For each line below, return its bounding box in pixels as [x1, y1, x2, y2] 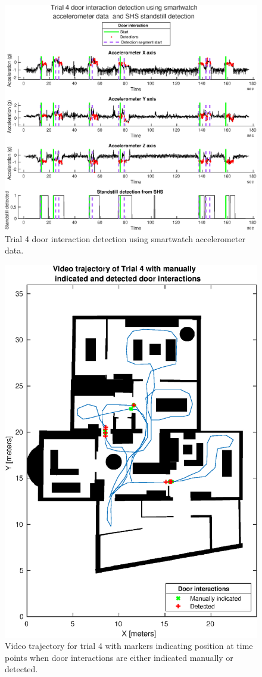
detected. [5, 663, 38, 675]
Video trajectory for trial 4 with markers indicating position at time [5, 639, 253, 652]
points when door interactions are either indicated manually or [5, 651, 233, 663]
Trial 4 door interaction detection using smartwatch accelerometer [5, 232, 246, 245]
